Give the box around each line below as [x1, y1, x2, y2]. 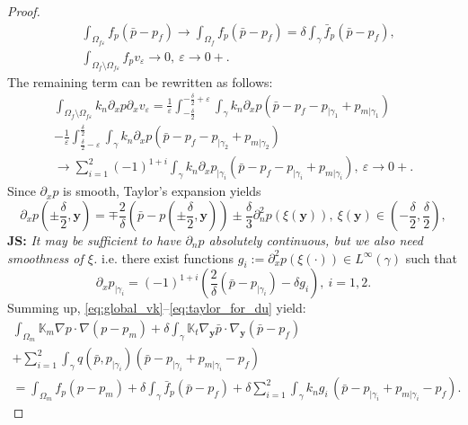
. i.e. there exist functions [93, 248, 234, 267]
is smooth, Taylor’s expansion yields [63, 182, 261, 200]
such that [405, 248, 457, 267]
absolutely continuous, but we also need [208, 231, 423, 249]
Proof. [7, 2, 40, 20]
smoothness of [7, 248, 84, 267]
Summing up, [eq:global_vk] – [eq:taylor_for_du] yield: [7, 298, 306, 317]
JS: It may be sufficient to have [7, 231, 181, 249]
